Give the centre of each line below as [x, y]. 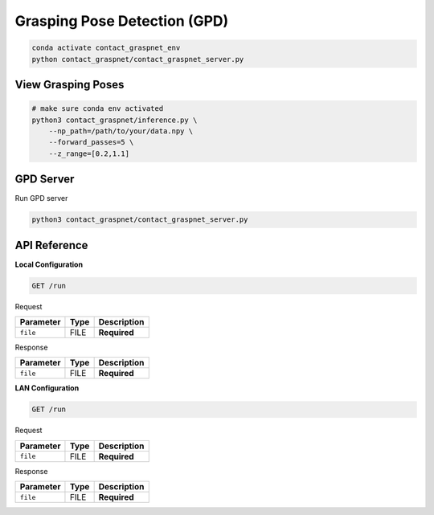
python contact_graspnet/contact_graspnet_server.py [138, 59]
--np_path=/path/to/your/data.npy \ [121, 131]
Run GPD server [41, 198]
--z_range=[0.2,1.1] [89, 153]
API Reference [51, 245]
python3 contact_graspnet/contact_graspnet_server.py [140, 220]
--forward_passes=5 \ [91, 142]
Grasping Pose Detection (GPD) [122, 21]
